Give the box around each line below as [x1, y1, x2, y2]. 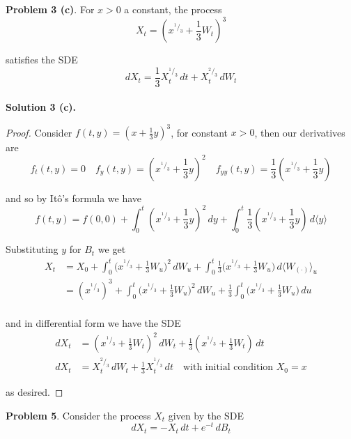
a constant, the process [124, 2, 222, 16]
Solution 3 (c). [6, 100, 77, 114]
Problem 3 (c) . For [6, 2, 95, 16]
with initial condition [182, 362, 274, 373]
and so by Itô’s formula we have [6, 190, 142, 205]
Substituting [6, 242, 58, 256]
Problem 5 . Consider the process [6, 408, 151, 422]
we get [97, 242, 126, 256]
